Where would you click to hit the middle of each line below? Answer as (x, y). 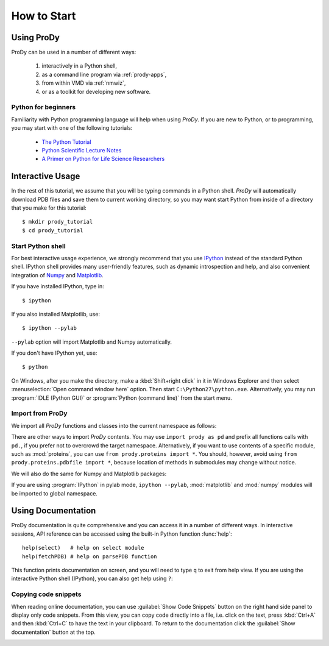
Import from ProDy (39, 413)
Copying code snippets (46, 594)
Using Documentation (54, 511)
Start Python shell (39, 246)
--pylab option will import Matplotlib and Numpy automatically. (92, 342)
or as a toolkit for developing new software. (96, 91)
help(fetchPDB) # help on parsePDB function (90, 556)
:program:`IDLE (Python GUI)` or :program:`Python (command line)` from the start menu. (122, 398)
